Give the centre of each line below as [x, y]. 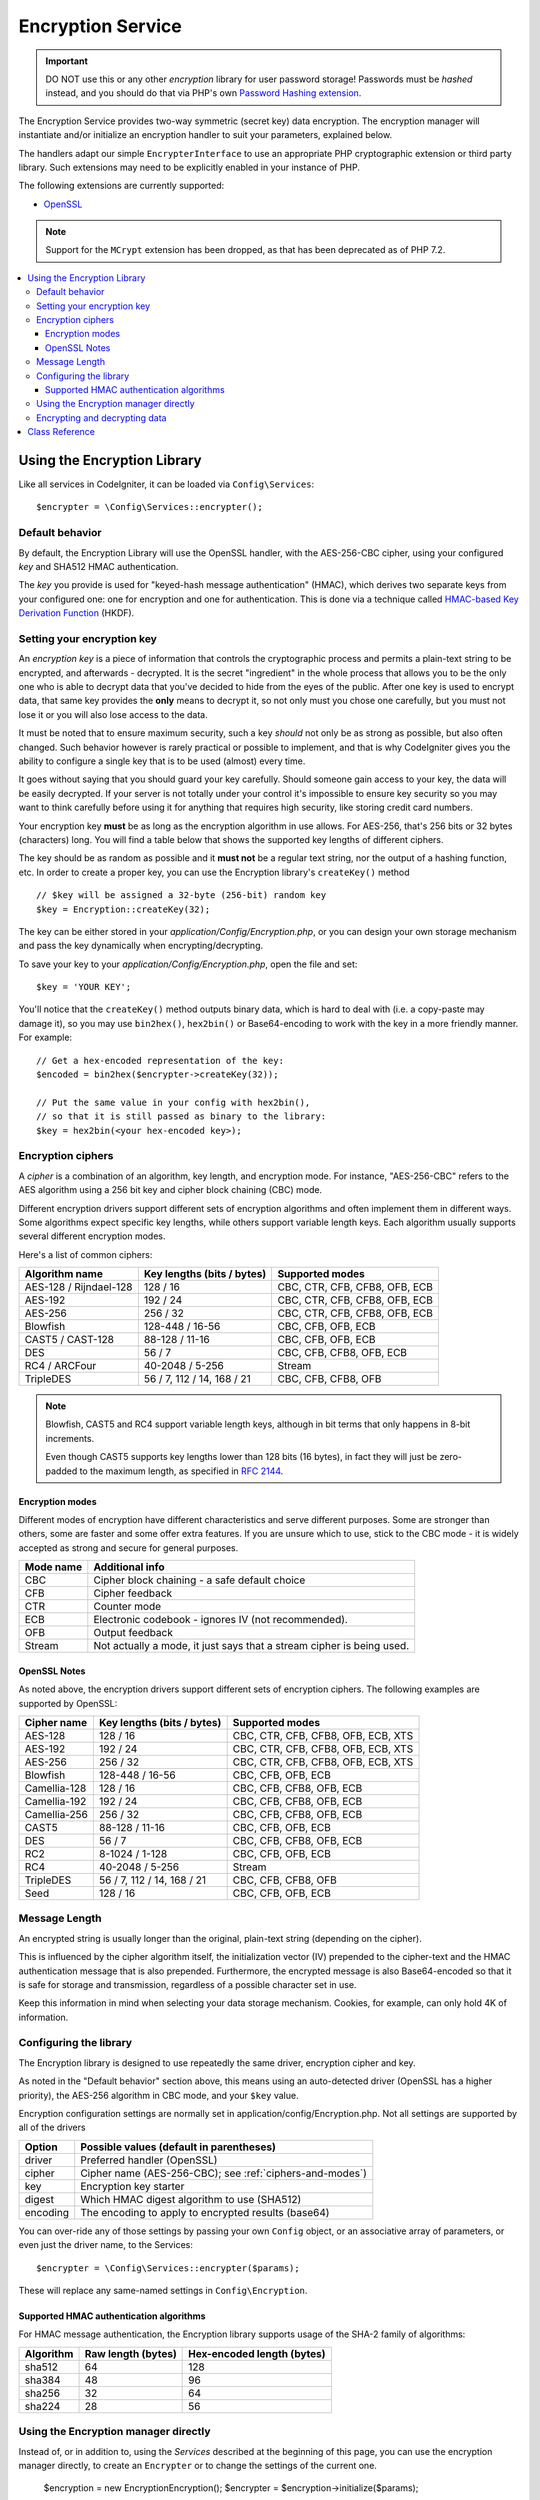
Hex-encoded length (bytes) [257, 2353]
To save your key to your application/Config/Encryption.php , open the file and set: [188, 964]
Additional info [129, 1567]
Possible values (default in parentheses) [178, 2147]
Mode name [53, 1567]
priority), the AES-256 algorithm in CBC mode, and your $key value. [158, 2095]
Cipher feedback [133, 1593]
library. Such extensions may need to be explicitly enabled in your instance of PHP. [189, 167]
